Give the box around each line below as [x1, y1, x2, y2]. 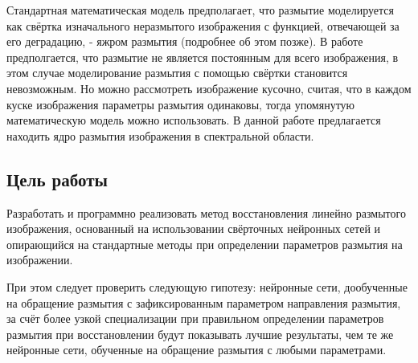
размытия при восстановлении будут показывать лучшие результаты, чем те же [6, 325, 394, 342]
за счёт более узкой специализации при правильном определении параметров [6, 310, 384, 327]
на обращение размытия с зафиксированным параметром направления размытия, [6, 294, 401, 311]
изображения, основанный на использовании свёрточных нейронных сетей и [6, 220, 381, 237]
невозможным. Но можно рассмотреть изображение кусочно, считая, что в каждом [6, 80, 412, 96]
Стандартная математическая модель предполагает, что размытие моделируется [6, 2, 394, 18]
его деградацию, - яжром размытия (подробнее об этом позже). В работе [6, 33, 363, 50]
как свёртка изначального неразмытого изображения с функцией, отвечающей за [6, 17, 400, 34]
